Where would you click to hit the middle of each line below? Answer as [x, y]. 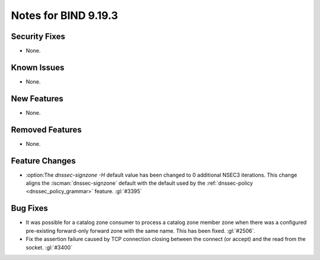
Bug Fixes [30, 208]
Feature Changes [44, 161]
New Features [37, 99]
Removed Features [47, 129]
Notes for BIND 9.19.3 [65, 15]
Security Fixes [38, 36]
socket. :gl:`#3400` [49, 247]
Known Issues [38, 67]
